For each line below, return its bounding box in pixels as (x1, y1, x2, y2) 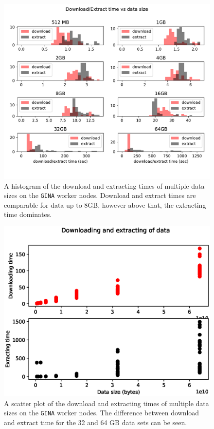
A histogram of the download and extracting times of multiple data (4, 180, 205, 191)
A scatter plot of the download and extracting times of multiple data (4, 398, 209, 408)
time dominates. (4, 209, 52, 219)
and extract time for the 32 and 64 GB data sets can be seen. (4, 417, 187, 427)
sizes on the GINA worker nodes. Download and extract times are (4, 190, 196, 200)
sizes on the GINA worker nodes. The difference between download (4, 408, 199, 418)
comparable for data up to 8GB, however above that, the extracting (4, 199, 206, 210)
